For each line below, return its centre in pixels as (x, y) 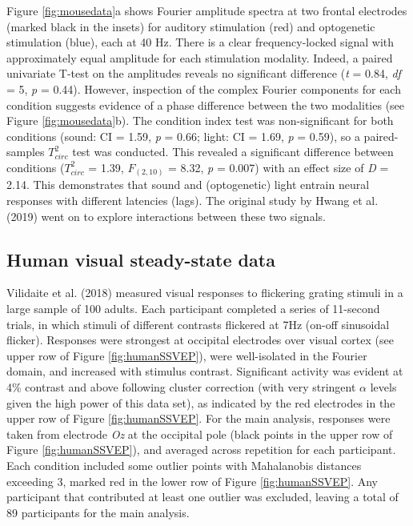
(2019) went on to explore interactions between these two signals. (166, 216)
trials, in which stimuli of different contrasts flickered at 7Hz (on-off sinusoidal (198, 324)
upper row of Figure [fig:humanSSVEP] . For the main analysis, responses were (198, 418)
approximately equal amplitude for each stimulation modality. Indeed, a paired (200, 57)
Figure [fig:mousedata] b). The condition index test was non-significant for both (200, 120)
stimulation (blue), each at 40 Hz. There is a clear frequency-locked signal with (200, 42)
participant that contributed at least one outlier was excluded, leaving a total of (202, 497)
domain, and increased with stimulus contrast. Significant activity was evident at (205, 371)
